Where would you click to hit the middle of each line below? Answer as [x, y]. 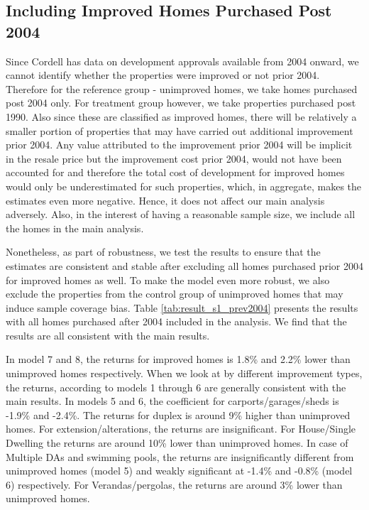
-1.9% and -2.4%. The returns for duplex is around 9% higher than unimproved [178, 414]
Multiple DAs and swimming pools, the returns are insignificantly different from [180, 456]
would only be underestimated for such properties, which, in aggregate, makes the [184, 186]
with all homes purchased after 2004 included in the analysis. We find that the [176, 321]
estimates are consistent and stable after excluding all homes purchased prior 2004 [184, 265]
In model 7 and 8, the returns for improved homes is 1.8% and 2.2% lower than [178, 359]
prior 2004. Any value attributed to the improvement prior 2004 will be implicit [179, 145]
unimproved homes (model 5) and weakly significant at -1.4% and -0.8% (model [179, 471]
